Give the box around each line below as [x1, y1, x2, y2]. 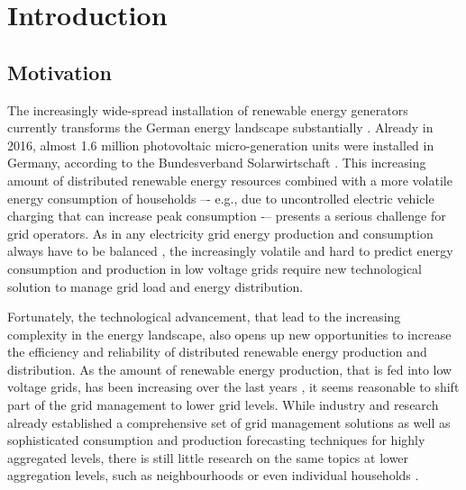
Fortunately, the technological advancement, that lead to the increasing [7, 307, 401, 326]
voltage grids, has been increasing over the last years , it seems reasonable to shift [7, 377, 460, 396]
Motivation [7, 58, 112, 86]
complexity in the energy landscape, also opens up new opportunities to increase [7, 324, 452, 343]
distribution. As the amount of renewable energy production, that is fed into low [7, 359, 452, 378]
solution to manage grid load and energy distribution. [7, 277, 304, 295]
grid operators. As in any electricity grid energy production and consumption [7, 223, 434, 242]
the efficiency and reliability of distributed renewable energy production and [7, 342, 427, 361]
